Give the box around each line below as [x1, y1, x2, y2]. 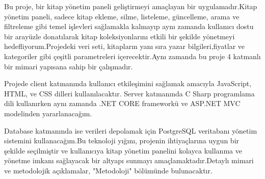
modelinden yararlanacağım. [4, 108, 92, 118]
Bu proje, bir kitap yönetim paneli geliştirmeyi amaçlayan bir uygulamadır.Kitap [4, 1, 257, 11]
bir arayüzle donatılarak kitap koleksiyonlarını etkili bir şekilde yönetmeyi [4, 31, 235, 41]
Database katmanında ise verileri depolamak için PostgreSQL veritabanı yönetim [4, 125, 257, 136]
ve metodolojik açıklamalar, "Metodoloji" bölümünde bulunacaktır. [4, 165, 213, 175]
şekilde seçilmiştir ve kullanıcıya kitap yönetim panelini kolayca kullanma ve [4, 145, 242, 156]
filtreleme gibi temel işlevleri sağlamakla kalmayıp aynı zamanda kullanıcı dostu [4, 21, 254, 32]
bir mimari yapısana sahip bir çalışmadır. [4, 61, 133, 71]
